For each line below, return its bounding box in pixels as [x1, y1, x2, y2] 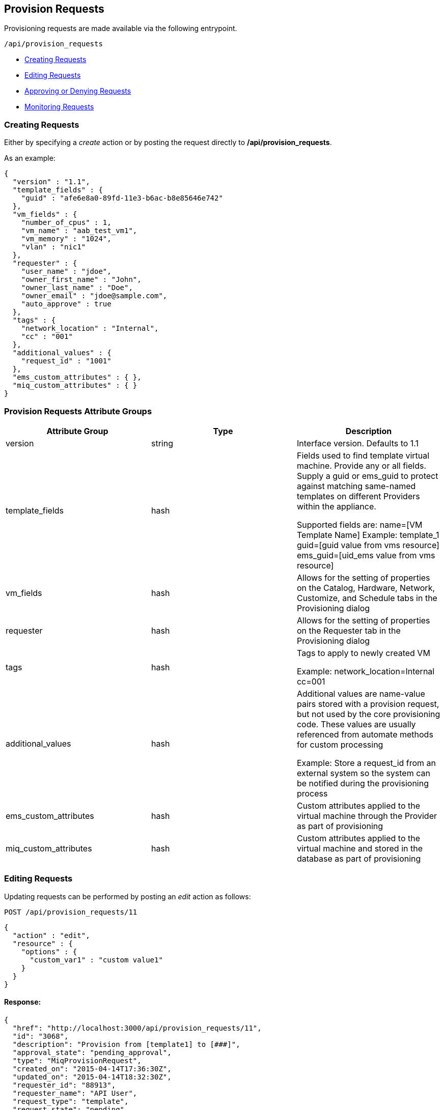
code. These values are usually [296, 719, 416, 729]
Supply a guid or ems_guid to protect [296, 470, 438, 481]
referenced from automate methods [296, 729, 433, 739]
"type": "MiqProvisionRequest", [12, 1056, 142, 1065]
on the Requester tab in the [296, 625, 401, 636]
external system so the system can [296, 767, 430, 778]
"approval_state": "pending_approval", [12, 1048, 172, 1057]
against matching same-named [296, 480, 416, 491]
